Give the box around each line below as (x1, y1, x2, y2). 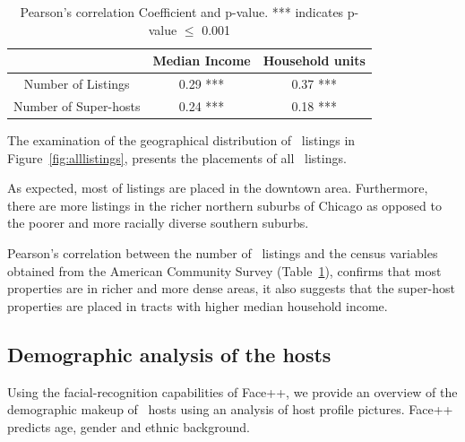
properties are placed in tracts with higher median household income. (7, 296, 388, 315)
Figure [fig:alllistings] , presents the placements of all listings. (7, 148, 347, 167)
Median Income (152, 51, 251, 70)
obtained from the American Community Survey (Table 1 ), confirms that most (7, 261, 442, 280)
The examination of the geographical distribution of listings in (7, 130, 356, 149)
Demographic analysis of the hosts (7, 340, 332, 368)
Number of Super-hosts (13, 96, 141, 115)
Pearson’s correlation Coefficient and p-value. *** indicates (20, 3, 344, 21)
